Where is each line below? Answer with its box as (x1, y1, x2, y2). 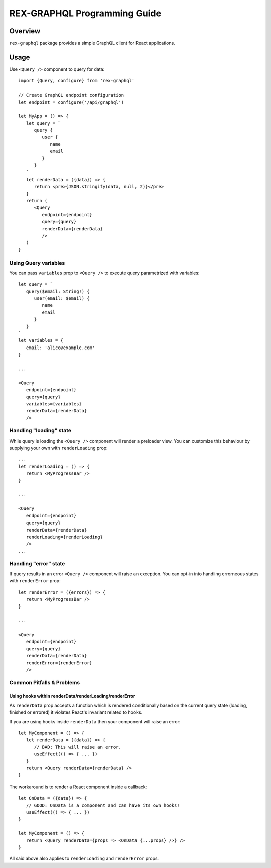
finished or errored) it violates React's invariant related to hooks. (9, 709, 143, 715)
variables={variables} (26, 401, 82, 407)
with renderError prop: (9, 578, 61, 584)
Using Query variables (9, 259, 65, 266)
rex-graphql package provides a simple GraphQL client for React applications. (9, 40, 175, 46)
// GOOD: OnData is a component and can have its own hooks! (26, 802, 180, 808)
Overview (9, 27, 41, 35)
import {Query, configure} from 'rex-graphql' (18, 78, 135, 84)
